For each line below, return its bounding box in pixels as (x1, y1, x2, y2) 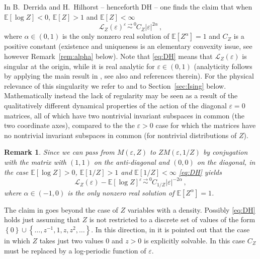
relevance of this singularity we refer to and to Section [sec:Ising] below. (4, 80, 226, 91)
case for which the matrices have (155, 120, 256, 131)
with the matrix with (4, 156, 67, 167)
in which (4, 235, 30, 245)
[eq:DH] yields (179, 166, 222, 177)
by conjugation (203, 147, 248, 157)
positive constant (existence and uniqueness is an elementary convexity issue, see (4, 41, 252, 51)
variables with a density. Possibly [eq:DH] (127, 204, 255, 215)
